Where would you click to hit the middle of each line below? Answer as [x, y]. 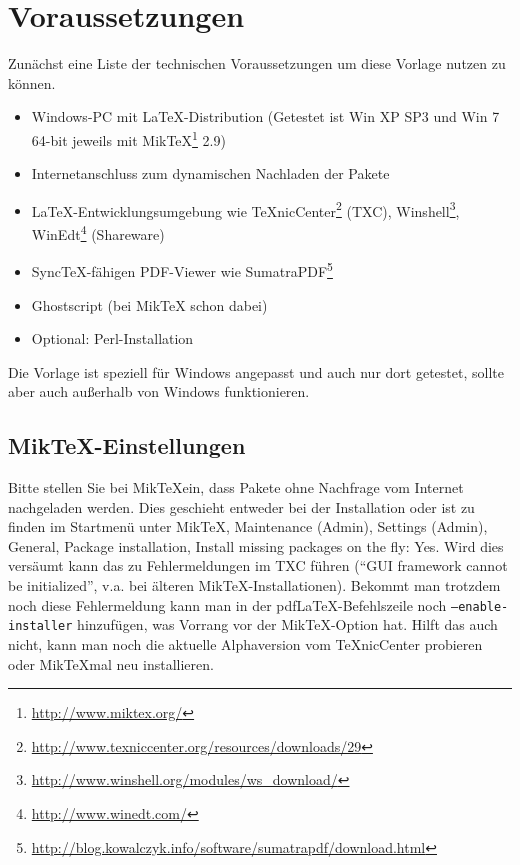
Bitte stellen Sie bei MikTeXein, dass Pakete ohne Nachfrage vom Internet [236, 487]
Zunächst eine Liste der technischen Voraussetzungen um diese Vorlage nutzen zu [257, 63]
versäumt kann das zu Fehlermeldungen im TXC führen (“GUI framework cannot [258, 565]
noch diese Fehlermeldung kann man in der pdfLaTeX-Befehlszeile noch [227, 604]
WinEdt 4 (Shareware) [98, 232]
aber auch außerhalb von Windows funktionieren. [159, 391]
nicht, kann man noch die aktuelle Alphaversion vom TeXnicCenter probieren [245, 643]
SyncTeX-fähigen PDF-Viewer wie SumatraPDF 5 [182, 269]
